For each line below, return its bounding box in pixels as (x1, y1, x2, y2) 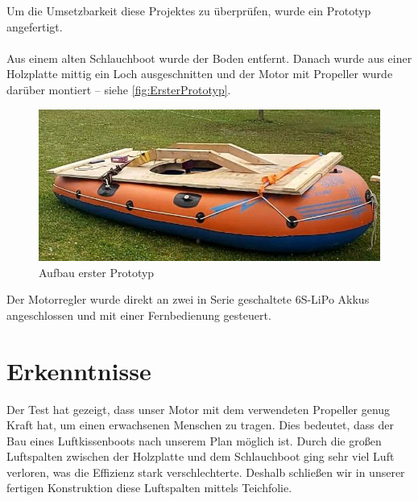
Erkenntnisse (6, 354, 151, 387)
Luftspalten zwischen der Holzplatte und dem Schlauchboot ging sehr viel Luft (6, 448, 395, 465)
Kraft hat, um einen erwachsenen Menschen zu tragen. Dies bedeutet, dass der (6, 416, 394, 433)
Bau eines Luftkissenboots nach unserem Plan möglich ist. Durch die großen (6, 432, 382, 449)
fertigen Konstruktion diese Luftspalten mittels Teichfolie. (6, 479, 292, 496)
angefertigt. (6, 18, 63, 35)
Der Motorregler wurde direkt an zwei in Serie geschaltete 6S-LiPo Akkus (6, 291, 370, 308)
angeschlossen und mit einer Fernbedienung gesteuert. (6, 306, 271, 323)
